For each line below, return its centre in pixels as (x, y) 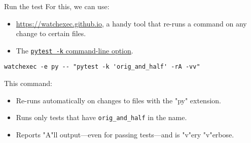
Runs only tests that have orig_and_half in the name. (101, 117)
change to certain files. (51, 33)
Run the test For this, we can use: (57, 6)
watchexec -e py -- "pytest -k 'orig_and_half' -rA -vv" (102, 67)
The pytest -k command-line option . (75, 50)
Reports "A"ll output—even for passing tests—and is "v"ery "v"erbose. (125, 134)
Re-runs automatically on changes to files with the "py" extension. (118, 100)
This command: (28, 83)
